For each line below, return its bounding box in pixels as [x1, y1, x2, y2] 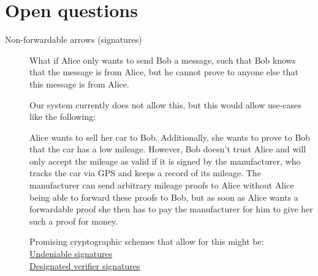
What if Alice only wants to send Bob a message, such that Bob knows [29, 53, 296, 66]
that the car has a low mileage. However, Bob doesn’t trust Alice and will [29, 143, 306, 155]
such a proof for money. [29, 214, 118, 227]
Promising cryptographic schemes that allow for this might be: [29, 235, 264, 248]
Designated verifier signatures [29, 259, 140, 272]
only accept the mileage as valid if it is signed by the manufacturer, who [29, 154, 301, 167]
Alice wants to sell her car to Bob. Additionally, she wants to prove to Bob [29, 130, 311, 143]
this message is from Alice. [29, 77, 129, 90]
